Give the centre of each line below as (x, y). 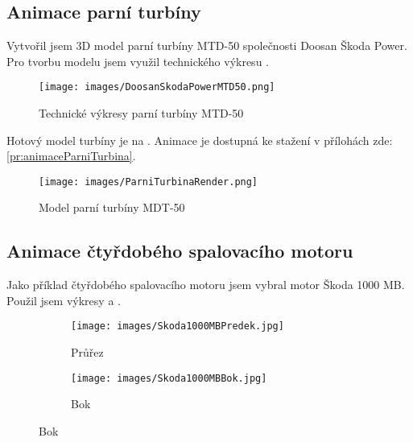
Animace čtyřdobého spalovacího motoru (180, 251)
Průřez (87, 352)
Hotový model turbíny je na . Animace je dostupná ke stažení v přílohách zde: (200, 140)
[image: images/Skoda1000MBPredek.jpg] (178, 326)
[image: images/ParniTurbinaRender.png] (149, 182)
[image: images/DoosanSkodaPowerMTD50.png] (157, 87)
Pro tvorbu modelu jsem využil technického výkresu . (138, 61)
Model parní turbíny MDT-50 (112, 207)
